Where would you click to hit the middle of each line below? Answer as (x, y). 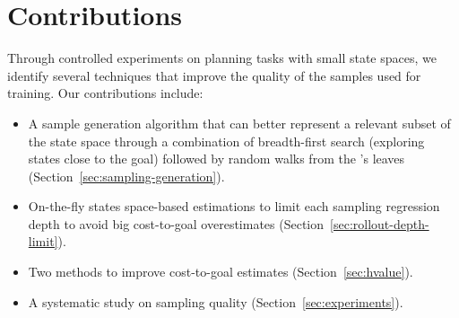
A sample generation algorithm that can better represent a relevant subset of (239, 123)
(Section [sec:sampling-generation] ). (126, 176)
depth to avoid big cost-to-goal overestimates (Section (176, 223)
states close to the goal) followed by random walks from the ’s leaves (217, 159)
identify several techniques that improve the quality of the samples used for (214, 75)
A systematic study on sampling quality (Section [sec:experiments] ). (216, 301)
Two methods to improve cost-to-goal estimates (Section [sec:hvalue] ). (221, 272)
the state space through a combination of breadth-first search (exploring (226, 141)
